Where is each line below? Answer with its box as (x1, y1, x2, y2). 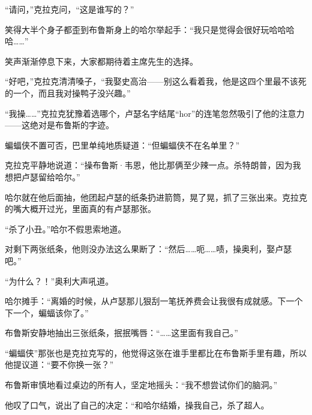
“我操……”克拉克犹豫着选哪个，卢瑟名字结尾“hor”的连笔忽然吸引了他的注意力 (5, 107, 305, 119)
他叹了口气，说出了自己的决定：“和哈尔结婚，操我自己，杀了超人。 (5, 398, 269, 411)
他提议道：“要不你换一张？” (5, 358, 114, 371)
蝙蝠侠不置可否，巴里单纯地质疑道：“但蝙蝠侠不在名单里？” (5, 138, 240, 151)
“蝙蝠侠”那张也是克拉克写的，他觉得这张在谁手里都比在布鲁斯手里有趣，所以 (5, 346, 307, 359)
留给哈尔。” (38, 170, 80, 183)
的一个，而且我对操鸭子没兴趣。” (5, 86, 131, 99)
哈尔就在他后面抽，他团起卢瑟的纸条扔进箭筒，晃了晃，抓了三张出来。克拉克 (5, 190, 307, 203)
